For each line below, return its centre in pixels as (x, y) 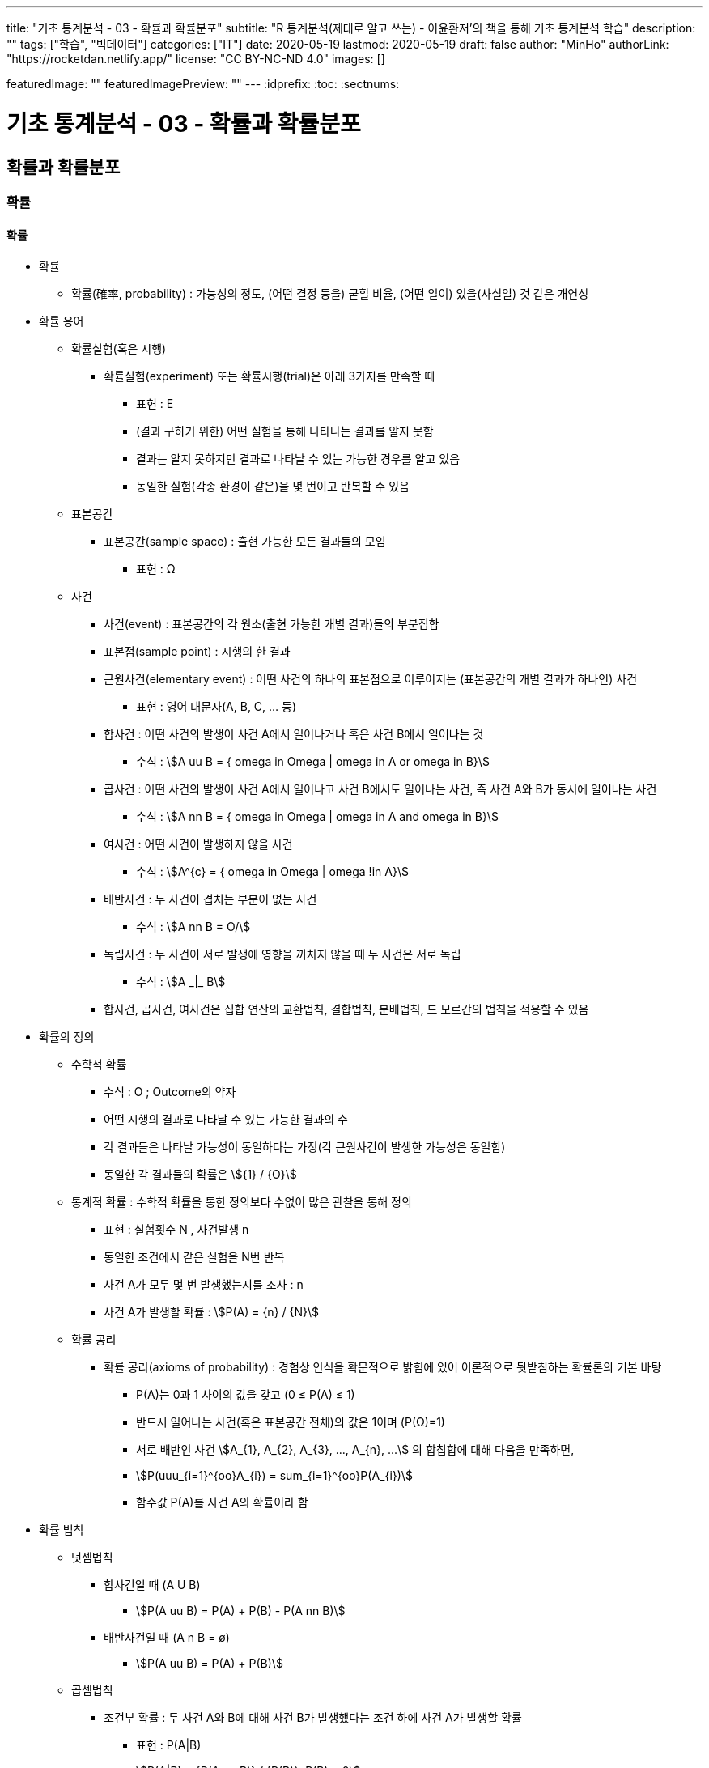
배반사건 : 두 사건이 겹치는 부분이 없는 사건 (210, 899)
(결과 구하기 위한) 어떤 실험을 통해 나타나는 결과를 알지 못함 (285, 431)
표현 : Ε (155, 404)
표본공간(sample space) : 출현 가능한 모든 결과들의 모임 (245, 542)
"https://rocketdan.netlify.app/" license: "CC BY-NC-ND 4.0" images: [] (196, 59)
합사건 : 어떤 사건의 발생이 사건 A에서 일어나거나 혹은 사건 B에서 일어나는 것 (294, 734)
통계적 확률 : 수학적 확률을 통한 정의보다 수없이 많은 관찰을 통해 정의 (242, 1202)
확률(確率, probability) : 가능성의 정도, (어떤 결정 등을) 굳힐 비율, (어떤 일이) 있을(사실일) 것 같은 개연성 (330, 294)
